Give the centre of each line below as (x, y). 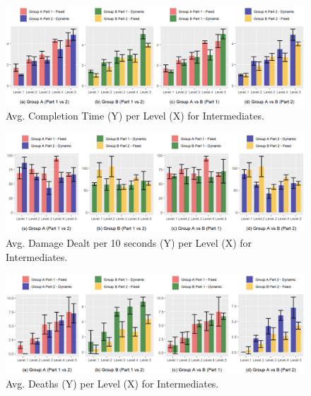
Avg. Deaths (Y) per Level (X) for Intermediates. (112, 384)
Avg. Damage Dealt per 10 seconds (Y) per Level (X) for (129, 243)
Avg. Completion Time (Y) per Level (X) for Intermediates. (135, 116)
